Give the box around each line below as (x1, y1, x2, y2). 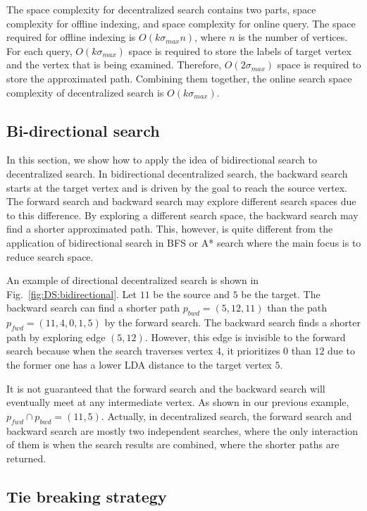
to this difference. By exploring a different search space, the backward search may (6, 207, 359, 222)
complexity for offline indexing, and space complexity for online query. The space (6, 16, 356, 30)
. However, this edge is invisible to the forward (144, 329, 346, 344)
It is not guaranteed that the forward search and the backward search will (6, 381, 325, 395)
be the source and (153, 286, 230, 301)
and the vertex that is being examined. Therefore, (6, 57, 222, 72)
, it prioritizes (221, 343, 280, 358)
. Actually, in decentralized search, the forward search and (101, 408, 352, 423)
